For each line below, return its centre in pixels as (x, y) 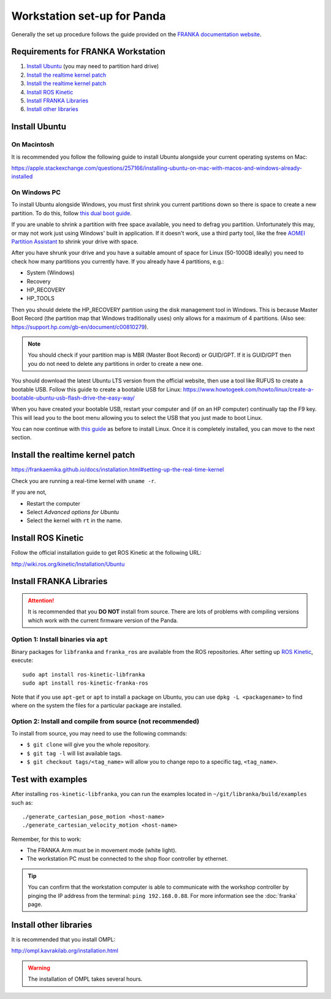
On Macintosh (33, 145)
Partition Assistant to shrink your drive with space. (75, 241)
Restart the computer (54, 503)
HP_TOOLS (40, 298)
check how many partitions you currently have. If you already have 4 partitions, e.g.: (118, 261)
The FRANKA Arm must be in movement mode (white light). (102, 850)
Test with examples (49, 779)
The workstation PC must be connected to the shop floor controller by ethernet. (127, 859)
